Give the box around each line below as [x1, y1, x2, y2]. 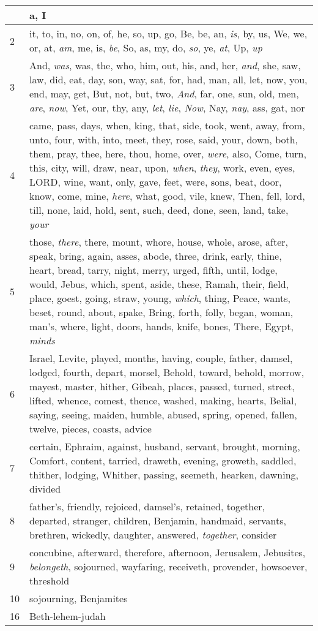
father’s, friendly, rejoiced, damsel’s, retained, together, [29, 499, 265, 513]
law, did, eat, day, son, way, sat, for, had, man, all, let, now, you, [29, 72, 308, 86]
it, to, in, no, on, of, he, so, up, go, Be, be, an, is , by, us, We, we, [29, 26, 308, 40]
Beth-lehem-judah [29, 609, 106, 623]
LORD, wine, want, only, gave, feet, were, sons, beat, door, [29, 175, 282, 189]
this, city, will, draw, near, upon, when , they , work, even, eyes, [29, 161, 295, 175]
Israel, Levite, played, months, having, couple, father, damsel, [29, 351, 293, 365]
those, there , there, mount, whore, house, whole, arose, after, [29, 235, 289, 249]
